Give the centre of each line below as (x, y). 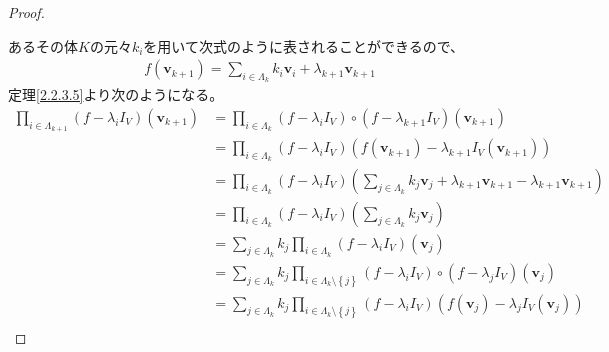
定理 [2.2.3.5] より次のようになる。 (116, 94)
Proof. (26, 12)
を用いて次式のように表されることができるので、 (304, 45)
